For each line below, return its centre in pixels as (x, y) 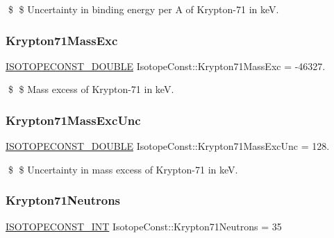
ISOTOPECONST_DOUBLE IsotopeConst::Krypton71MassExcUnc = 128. (168, 146)
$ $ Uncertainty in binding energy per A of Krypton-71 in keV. (143, 9)
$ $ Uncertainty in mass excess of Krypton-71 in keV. (123, 169)
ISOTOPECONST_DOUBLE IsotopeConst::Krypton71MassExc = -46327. (166, 66)
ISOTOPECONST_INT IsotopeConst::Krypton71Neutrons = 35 (144, 226)
